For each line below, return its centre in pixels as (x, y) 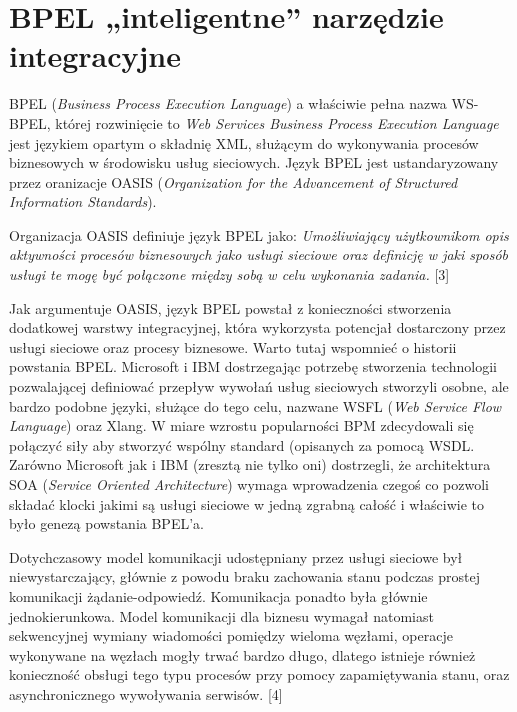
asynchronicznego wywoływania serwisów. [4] (146, 693)
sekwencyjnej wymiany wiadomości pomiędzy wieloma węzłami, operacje (231, 635)
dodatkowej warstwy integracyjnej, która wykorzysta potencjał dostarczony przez (257, 327)
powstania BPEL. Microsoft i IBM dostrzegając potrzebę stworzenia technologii (253, 366)
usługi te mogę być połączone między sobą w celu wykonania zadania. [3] (229, 274)
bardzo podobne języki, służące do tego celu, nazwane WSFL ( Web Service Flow (255, 405)
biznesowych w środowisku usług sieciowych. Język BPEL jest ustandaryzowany (254, 162)
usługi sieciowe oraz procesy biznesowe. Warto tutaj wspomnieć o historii (233, 346)
